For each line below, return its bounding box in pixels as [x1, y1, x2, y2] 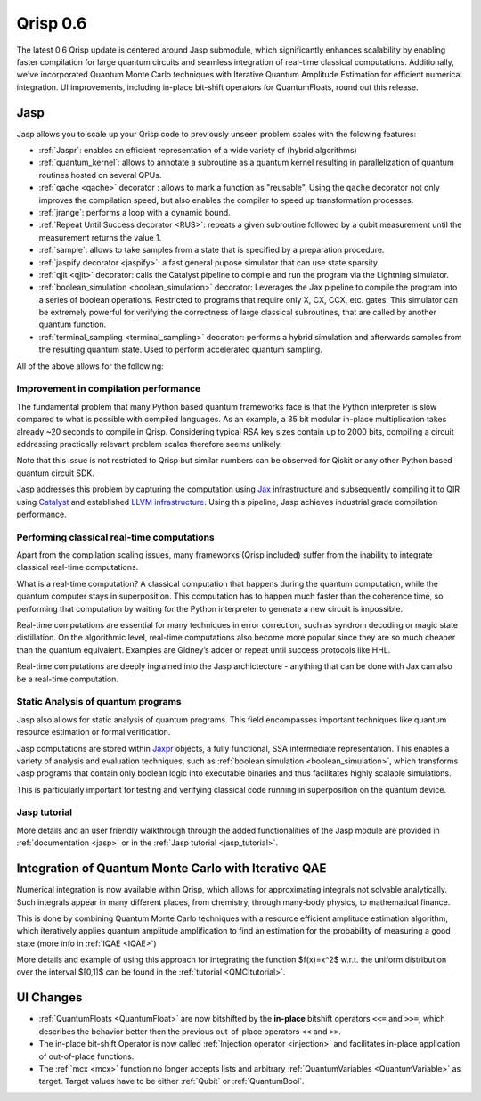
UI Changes [16, 990, 83, 1006]
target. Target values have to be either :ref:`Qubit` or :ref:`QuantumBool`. [38, 1076, 305, 1087]
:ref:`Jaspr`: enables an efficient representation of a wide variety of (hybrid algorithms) [38, 145, 358, 156]
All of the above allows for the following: [16, 361, 164, 371]
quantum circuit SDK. [16, 468, 95, 478]
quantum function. [38, 319, 107, 330]
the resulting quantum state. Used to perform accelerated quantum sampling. [38, 344, 322, 355]
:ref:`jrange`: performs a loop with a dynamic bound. [38, 207, 231, 217]
